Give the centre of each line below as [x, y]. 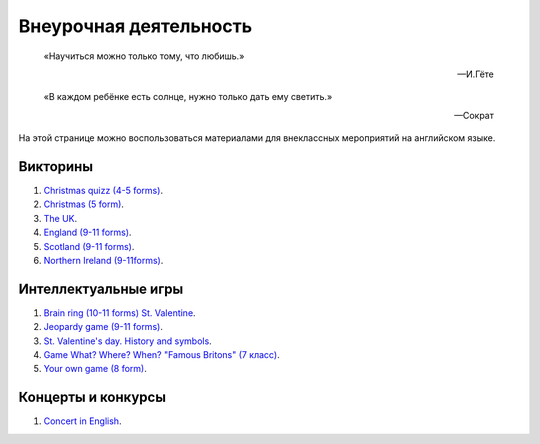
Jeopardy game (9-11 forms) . [103, 327]
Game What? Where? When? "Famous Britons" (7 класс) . [161, 355]
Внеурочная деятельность [135, 26]
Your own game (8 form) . [95, 369]
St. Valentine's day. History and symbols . [127, 341]
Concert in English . [82, 421]
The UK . [60, 218]
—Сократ [473, 115]
